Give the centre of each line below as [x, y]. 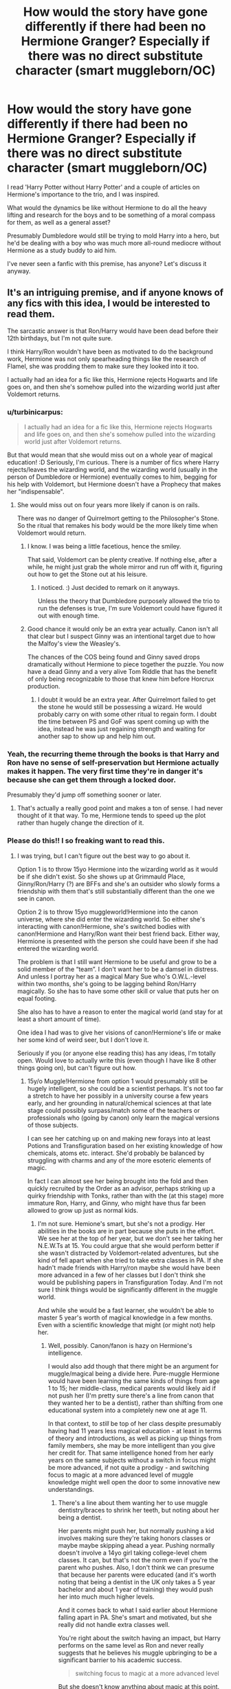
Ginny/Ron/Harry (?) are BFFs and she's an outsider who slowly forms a [118, 883]
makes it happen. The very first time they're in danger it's [105, 771]
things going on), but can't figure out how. [77, 1067]
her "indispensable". [36, 492]
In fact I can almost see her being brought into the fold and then [118, 1181]
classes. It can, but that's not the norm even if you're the [138, 1560]
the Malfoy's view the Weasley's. [74, 644]
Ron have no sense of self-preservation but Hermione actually [113, 762]
